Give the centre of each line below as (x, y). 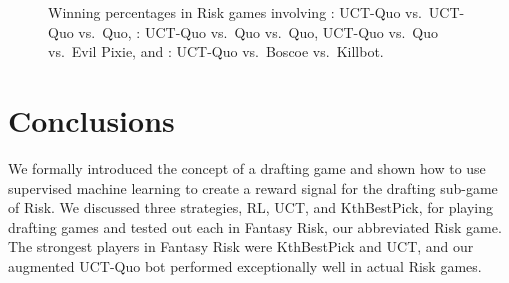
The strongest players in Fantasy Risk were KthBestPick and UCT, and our (241, 246)
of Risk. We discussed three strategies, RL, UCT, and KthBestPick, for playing (250, 207)
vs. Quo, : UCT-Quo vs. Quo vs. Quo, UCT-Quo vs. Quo (258, 31)
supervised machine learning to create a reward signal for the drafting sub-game (253, 187)
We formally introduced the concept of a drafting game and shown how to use (247, 167)
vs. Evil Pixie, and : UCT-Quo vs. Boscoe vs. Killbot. (216, 51)
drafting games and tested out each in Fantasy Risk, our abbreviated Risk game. (255, 226)
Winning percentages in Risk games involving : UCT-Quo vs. (235, 12)
